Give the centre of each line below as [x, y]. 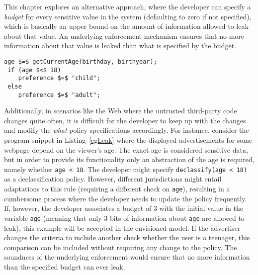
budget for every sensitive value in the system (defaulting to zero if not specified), [128, 16]
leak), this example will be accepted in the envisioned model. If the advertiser [122, 228]
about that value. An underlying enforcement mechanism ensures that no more [124, 36]
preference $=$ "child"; [59, 78]
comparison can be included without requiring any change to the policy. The [121, 247]
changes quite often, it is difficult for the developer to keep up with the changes [125, 120]
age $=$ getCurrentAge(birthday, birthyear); [81, 61]
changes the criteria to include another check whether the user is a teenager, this [127, 237]
